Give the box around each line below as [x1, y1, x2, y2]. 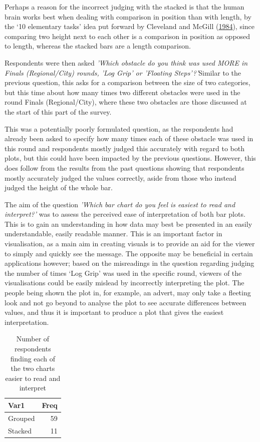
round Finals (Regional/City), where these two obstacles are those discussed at [5, 97, 247, 107]
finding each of [10, 353, 56, 363]
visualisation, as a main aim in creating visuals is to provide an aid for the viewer [5, 238, 255, 249]
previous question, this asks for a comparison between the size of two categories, [5, 77, 250, 88]
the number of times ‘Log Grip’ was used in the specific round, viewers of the [5, 267, 242, 278]
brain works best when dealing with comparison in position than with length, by [5, 11, 251, 22]
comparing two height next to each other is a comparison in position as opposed [5, 31, 250, 41]
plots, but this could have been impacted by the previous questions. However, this [5, 153, 256, 163]
